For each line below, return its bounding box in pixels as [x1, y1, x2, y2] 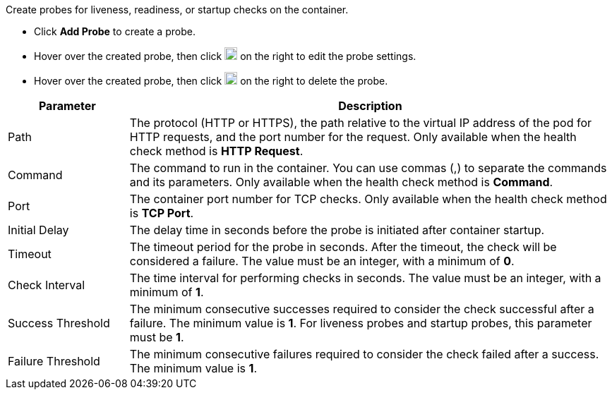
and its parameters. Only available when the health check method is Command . [129, 175, 553, 189]
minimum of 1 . [129, 285, 204, 299]
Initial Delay [8, 223, 69, 237]
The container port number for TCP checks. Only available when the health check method [129, 192, 607, 206]
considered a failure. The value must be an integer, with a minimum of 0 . [129, 254, 515, 268]
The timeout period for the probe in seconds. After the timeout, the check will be [129, 240, 557, 254]
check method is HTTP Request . [129, 144, 304, 158]
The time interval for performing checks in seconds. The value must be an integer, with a [129, 271, 601, 285]
